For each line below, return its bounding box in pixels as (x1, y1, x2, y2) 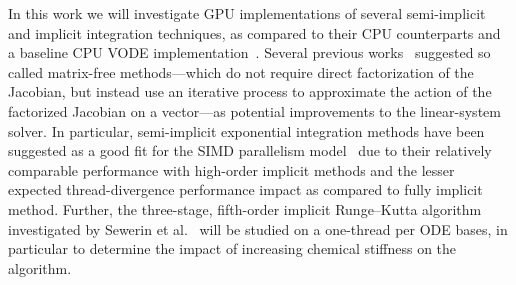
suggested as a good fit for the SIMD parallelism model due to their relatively (8, 140, 492, 161)
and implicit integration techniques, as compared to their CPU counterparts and (8, 22, 501, 43)
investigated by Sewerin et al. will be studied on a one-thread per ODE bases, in (8, 218, 508, 239)
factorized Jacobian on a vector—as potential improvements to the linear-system (8, 100, 501, 121)
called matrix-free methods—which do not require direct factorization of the (8, 61, 474, 82)
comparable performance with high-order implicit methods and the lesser (8, 159, 455, 180)
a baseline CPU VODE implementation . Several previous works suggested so (8, 42, 491, 63)
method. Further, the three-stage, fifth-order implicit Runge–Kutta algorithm (8, 198, 482, 219)
